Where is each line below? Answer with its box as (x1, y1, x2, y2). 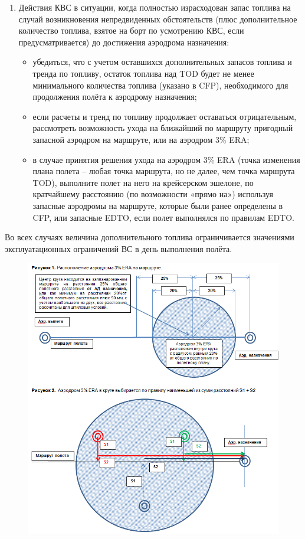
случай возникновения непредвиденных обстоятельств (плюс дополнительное (18, 12, 297, 25)
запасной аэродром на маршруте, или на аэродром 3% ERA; (32, 133, 250, 145)
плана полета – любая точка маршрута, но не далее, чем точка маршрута (32, 165, 295, 177)
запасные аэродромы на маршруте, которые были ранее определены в (32, 199, 283, 211)
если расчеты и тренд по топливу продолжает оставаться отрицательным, (32, 110, 297, 122)
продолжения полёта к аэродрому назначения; (32, 90, 197, 103)
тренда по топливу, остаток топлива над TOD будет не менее (32, 67, 254, 79)
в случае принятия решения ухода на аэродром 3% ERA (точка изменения (32, 153, 300, 165)
